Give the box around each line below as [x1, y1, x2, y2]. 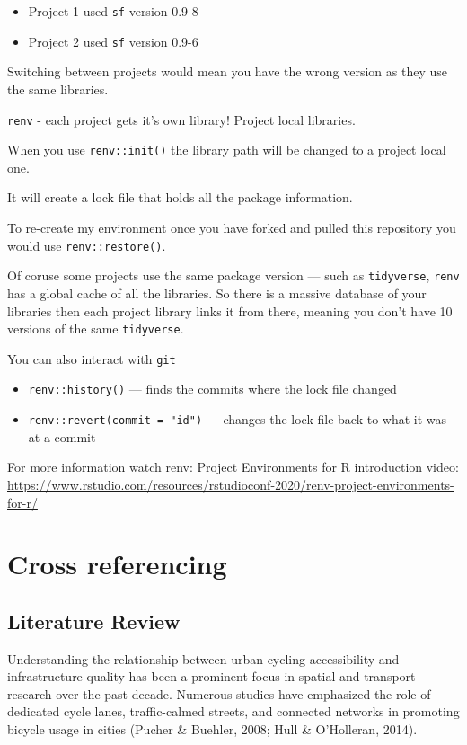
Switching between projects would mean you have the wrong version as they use [7, 62, 447, 81]
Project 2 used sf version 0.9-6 [28, 31, 198, 50]
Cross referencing [7, 545, 227, 582]
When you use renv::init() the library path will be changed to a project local [7, 140, 446, 159]
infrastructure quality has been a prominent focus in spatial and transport [7, 667, 416, 686]
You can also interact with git [7, 349, 176, 368]
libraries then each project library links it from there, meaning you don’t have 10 [7, 301, 453, 320]
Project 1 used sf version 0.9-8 [28, 2, 198, 20]
